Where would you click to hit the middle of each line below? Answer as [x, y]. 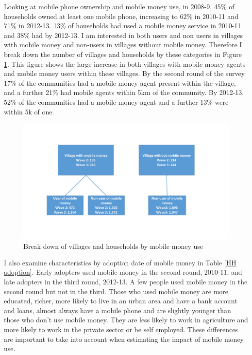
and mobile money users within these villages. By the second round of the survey [125, 73]
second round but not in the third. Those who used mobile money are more [116, 291]
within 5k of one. [29, 111]
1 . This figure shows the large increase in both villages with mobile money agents [125, 64]
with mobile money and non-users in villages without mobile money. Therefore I [123, 45]
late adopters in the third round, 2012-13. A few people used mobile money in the [126, 281]
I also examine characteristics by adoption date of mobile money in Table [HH [120, 262]
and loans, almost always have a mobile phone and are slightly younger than [118, 310]
